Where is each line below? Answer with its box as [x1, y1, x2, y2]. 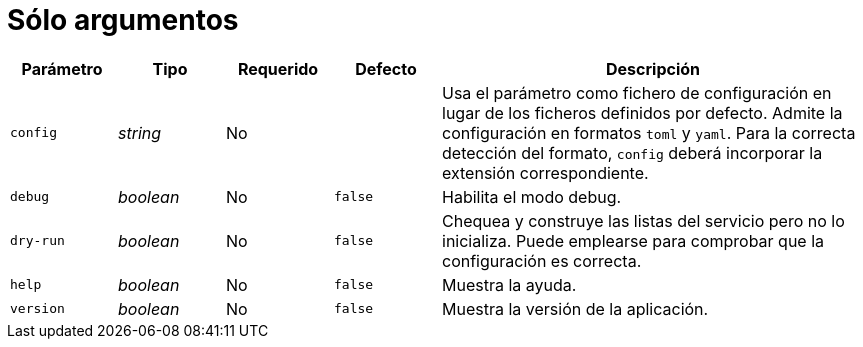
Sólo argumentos [7, 3, 239, 37]
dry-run [10, 233, 65, 249]
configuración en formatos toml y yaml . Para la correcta [442, 122, 856, 143]
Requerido [237, 58, 319, 79]
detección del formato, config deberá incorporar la [442, 142, 823, 163]
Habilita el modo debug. [442, 186, 622, 207]
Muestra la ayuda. [442, 274, 577, 295]
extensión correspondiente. [442, 162, 649, 183]
